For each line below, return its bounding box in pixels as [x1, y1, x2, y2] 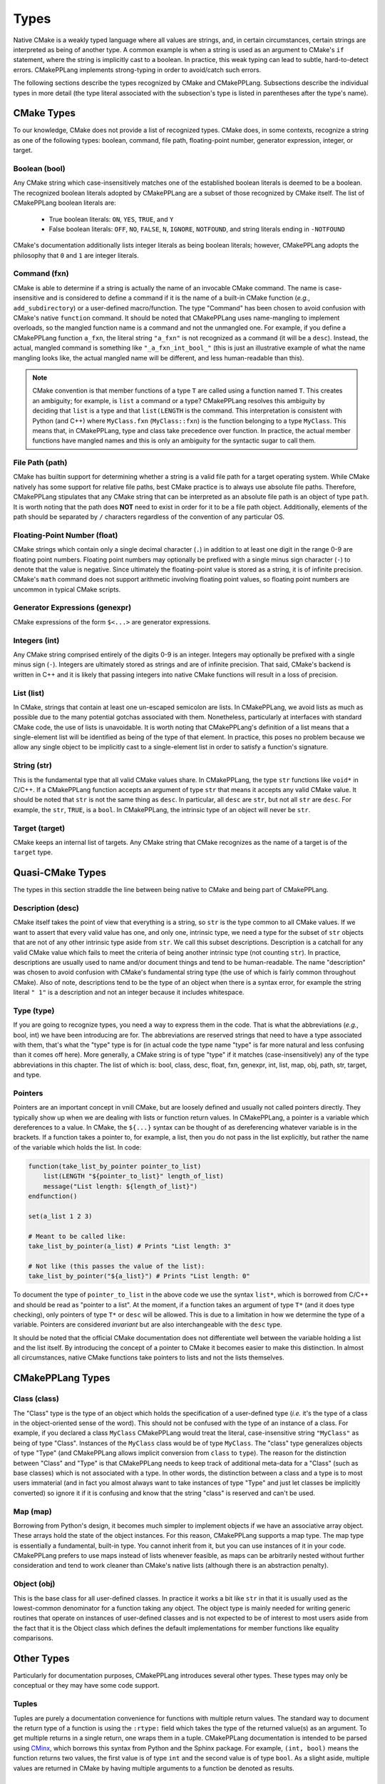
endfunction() [28, 1192, 78, 1200]
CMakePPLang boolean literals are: [13, 198, 117, 207]
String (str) [13, 761, 53, 771]
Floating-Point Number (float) [13, 530, 118, 540]
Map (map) [13, 1506, 53, 1516]
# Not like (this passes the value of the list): [28, 1262, 205, 1270]
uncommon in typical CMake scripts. [13, 585, 121, 594]
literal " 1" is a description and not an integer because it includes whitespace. [13, 988, 245, 997]
